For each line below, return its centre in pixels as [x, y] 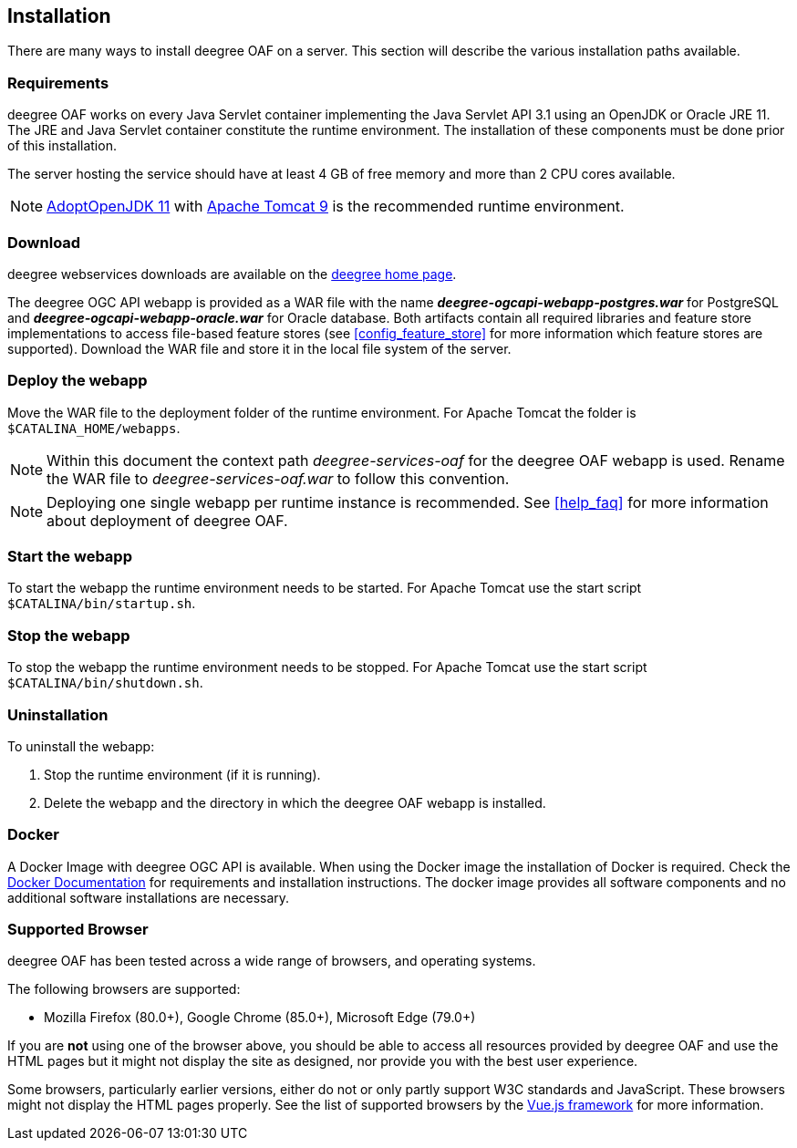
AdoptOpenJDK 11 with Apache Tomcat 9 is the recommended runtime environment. [336, 207]
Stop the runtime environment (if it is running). [182, 774]
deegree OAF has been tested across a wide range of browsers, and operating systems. [272, 961]
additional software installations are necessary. [149, 897]
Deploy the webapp [78, 381]
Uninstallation [58, 714]
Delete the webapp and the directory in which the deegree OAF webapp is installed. [295, 802]
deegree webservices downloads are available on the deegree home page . [232, 274]
